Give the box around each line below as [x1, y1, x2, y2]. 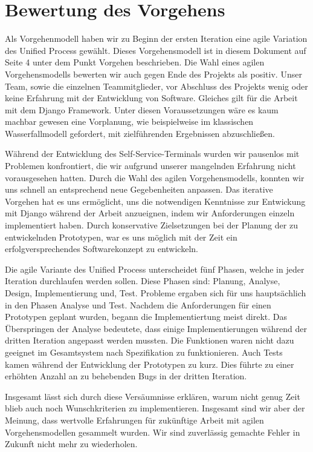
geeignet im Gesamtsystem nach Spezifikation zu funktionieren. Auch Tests [5, 345, 283, 358]
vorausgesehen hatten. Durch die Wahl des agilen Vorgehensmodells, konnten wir [5, 171, 305, 184]
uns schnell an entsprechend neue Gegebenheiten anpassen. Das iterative [5, 183, 273, 196]
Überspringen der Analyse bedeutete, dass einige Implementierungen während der [5, 322, 307, 334]
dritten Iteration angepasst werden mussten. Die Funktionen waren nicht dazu [5, 334, 294, 347]
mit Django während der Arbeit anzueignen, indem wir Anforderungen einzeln [5, 207, 295, 219]
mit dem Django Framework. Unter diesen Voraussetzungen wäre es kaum [5, 103, 279, 116]
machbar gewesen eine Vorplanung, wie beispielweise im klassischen [5, 115, 254, 128]
